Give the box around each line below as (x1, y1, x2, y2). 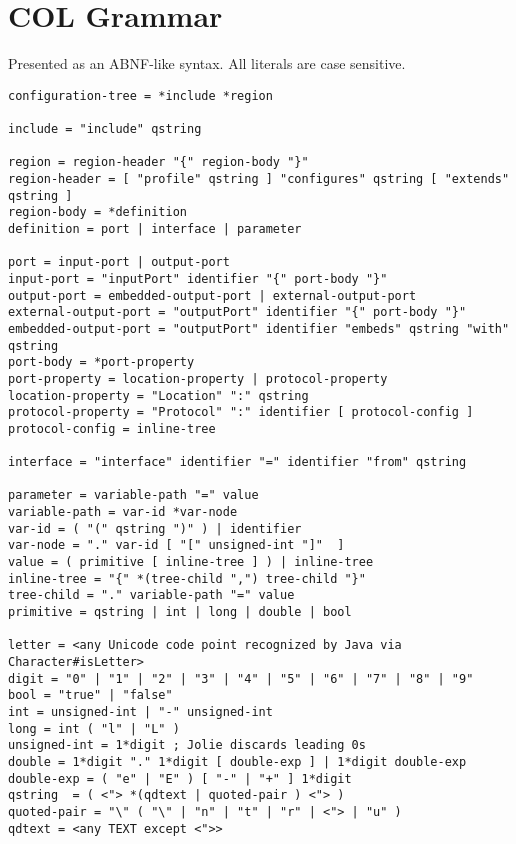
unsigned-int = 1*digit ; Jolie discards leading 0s (8, 738, 366, 753)
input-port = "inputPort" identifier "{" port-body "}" (8, 271, 388, 286)
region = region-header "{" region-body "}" (8, 155, 309, 170)
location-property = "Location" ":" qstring (8, 388, 309, 403)
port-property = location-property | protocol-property (8, 371, 388, 386)
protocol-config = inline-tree (8, 421, 216, 436)
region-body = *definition (8, 205, 187, 220)
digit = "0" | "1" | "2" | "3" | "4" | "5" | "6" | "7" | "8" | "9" (8, 671, 474, 686)
